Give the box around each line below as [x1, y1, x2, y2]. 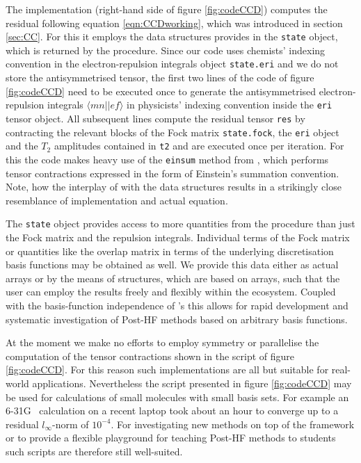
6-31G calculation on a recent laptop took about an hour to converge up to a [6, 403, 339, 418]
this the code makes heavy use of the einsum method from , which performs [6, 152, 329, 166]
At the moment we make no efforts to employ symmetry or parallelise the [6, 335, 319, 350]
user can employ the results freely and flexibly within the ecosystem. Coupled [6, 284, 336, 299]
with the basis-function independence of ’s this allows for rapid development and [6, 298, 348, 312]
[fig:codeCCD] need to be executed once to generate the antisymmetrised [6, 83, 316, 98]
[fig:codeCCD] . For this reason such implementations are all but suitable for [6, 362, 329, 377]
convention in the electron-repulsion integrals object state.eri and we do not [6, 56, 339, 71]
